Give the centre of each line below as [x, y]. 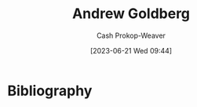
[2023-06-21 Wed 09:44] [131, 50]
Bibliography [50, 90]
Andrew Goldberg [131, 14]
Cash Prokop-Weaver [131, 35]
